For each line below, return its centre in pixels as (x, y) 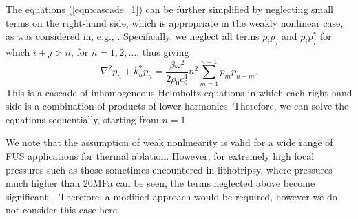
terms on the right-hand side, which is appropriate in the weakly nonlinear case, (175, 22)
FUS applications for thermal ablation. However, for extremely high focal (160, 156)
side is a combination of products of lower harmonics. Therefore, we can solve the (177, 106)
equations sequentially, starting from (82, 119)
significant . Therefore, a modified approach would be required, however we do (171, 196)
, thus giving (163, 51)
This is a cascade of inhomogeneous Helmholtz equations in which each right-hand (179, 92)
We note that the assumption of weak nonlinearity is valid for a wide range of (169, 142)
